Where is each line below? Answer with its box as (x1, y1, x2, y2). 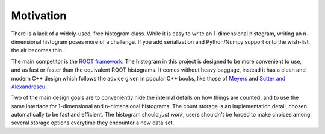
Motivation (11, 9, 67, 22)
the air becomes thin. (11, 47, 64, 54)
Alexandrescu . (11, 83, 48, 90)
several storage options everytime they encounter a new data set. (11, 119, 175, 126)
